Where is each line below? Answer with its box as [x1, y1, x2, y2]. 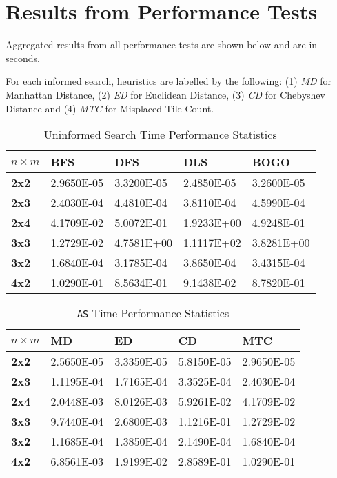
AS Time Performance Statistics [76, 305, 229, 321]
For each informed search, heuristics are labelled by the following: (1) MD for [6, 74, 331, 88]
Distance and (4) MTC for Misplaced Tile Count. [6, 101, 214, 115]
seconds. [6, 50, 40, 65]
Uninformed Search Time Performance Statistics [43, 126, 277, 143]
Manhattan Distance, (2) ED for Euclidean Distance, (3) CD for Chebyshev [6, 87, 325, 101]
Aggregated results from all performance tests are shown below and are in [6, 37, 318, 52]
